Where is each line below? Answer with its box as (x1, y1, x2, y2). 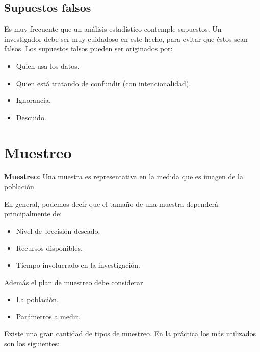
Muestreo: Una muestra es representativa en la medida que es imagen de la (4, 171, 243, 182)
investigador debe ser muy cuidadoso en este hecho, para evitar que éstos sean (4, 33, 248, 44)
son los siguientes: (4, 338, 60, 349)
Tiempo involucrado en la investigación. (16, 260, 140, 270)
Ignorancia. (16, 95, 51, 105)
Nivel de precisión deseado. (16, 225, 100, 236)
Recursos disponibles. (16, 242, 83, 253)
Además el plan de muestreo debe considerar (4, 277, 143, 287)
